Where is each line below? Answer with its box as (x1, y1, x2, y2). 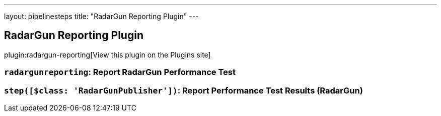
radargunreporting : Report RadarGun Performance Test (4, 67, 236, 77)
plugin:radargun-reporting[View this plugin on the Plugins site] (4, 50, 211, 59)
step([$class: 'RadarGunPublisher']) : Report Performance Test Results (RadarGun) (4, 85, 363, 95)
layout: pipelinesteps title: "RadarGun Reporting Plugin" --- (4, 12, 199, 20)
